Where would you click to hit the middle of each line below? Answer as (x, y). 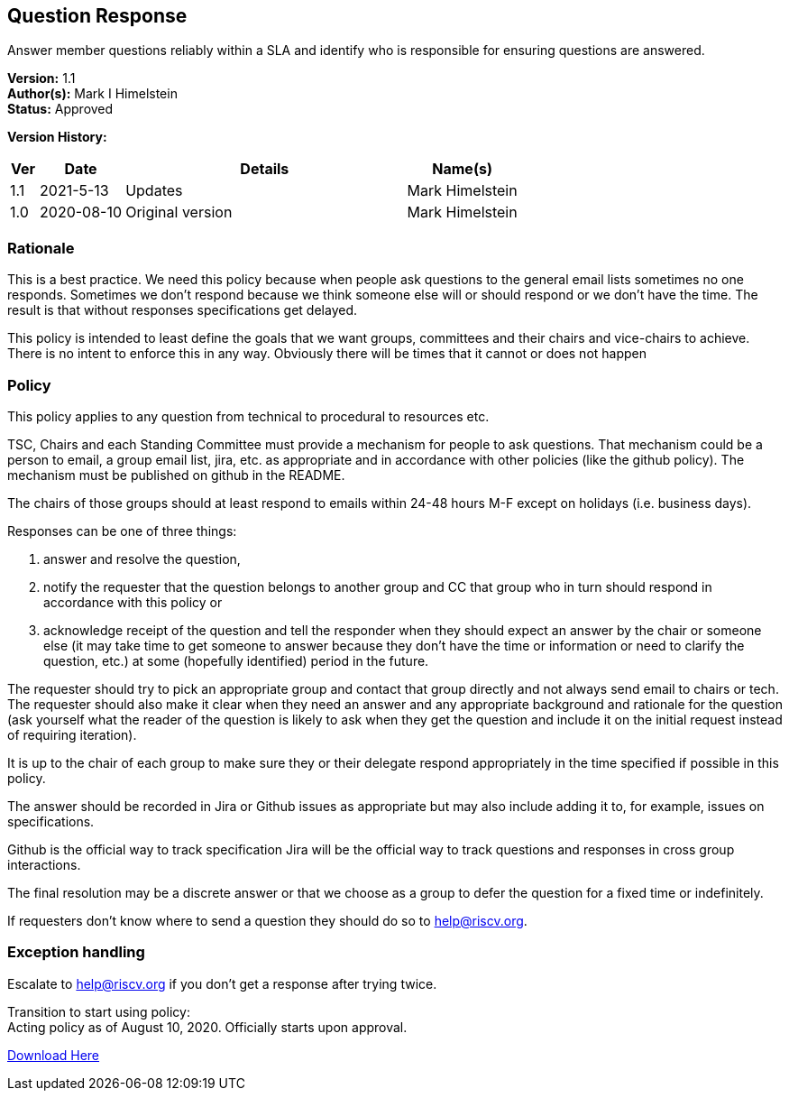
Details (265, 169)
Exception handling (76, 952)
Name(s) (462, 169)
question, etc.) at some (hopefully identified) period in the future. (236, 660)
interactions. (44, 864)
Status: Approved (60, 109)
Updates (154, 191)
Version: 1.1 (41, 78)
